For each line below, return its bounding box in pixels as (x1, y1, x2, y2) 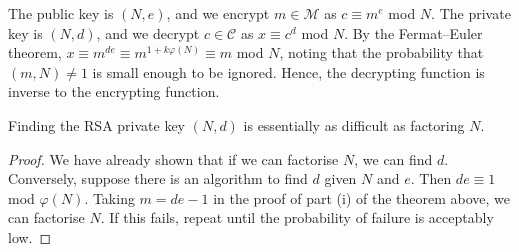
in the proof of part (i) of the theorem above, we (213, 187, 511, 208)
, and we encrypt (166, 3, 270, 23)
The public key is (8, 3, 114, 23)
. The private (431, 3, 511, 23)
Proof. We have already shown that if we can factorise (8, 148, 339, 169)
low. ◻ (8, 226, 52, 247)
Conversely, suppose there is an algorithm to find (8, 168, 308, 189)
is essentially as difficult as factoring (243, 114, 465, 135)
